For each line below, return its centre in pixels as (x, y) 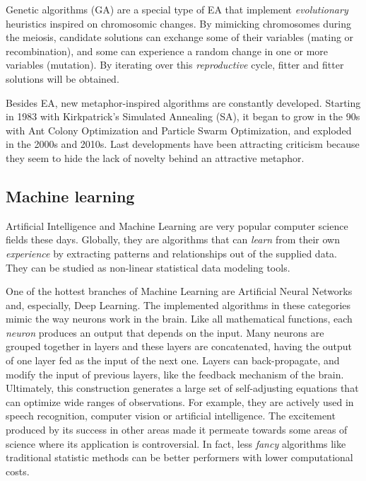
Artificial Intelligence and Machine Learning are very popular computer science (177, 225)
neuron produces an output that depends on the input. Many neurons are (165, 332)
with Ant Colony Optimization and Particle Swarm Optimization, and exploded (179, 130)
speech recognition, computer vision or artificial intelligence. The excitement (171, 416)
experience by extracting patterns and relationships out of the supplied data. (171, 253)
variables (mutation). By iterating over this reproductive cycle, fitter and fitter (175, 65)
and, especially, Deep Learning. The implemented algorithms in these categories (178, 305)
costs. (18, 471)
